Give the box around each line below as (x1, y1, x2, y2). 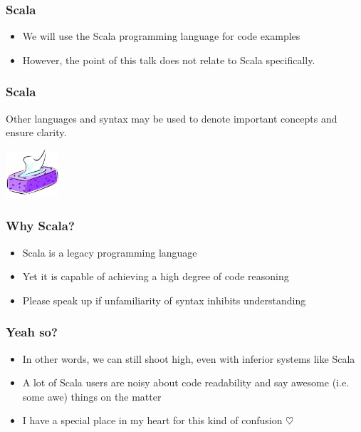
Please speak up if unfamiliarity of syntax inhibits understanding (22, 292, 306, 307)
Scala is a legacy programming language (22, 245, 197, 259)
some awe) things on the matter (22, 389, 162, 403)
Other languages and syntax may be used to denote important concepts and (6, 110, 338, 125)
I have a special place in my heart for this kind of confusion (22, 413, 283, 428)
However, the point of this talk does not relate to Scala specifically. (22, 52, 315, 67)
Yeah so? (6, 323, 58, 341)
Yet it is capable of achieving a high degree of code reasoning (22, 269, 289, 284)
